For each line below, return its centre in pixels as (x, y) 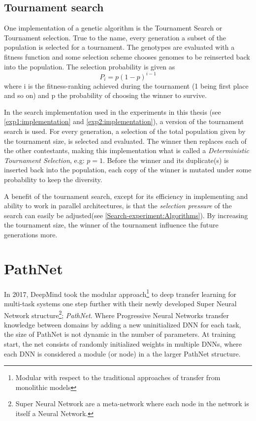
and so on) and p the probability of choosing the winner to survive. (105, 95)
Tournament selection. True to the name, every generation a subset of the (115, 37)
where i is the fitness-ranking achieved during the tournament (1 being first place (126, 85)
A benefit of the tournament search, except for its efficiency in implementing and (126, 196)
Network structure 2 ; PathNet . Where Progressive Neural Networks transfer (116, 314)
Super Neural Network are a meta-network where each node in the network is (132, 404)
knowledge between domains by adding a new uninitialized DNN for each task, (123, 324)
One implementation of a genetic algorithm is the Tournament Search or (113, 28)
